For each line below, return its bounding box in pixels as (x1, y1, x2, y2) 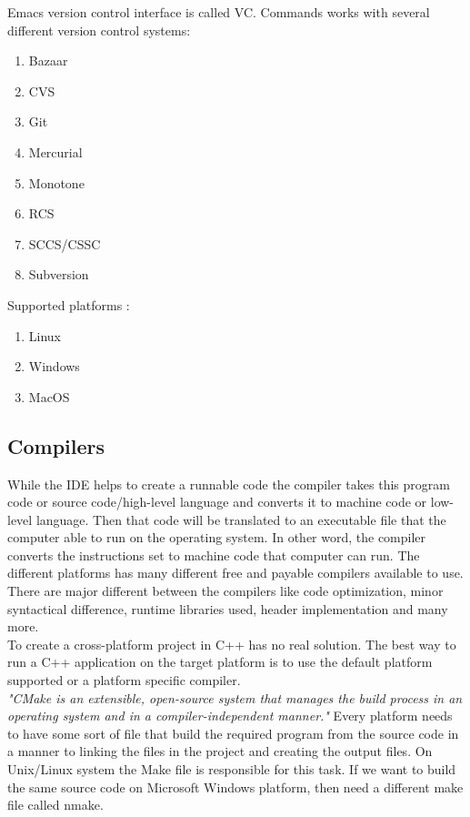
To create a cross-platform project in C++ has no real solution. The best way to (7, 634, 456, 653)
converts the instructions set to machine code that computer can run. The (7, 545, 420, 564)
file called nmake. (7, 795, 104, 814)
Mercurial (28, 142, 83, 161)
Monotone (28, 173, 85, 192)
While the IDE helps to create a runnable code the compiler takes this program (7, 474, 450, 493)
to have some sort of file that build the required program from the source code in (7, 723, 459, 742)
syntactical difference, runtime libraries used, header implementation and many (7, 599, 448, 618)
